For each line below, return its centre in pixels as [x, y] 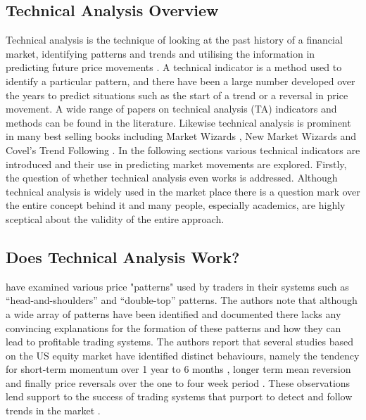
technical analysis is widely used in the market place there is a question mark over [183, 191]
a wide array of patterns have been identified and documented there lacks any [173, 313]
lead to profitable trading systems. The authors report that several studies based [179, 342]
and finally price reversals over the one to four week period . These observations [178, 382]
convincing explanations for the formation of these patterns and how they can [173, 327]
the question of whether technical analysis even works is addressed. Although [172, 178]
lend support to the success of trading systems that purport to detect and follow [179, 396]
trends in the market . [53, 411]
